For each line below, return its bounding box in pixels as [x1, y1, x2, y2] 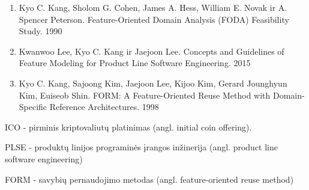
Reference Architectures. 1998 [49, 100, 159, 113]
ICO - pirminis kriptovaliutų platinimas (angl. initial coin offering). [5, 120, 252, 133]
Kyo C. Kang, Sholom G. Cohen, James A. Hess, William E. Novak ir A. [19, 1, 287, 13]
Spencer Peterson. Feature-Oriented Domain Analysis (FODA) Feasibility [19, 13, 289, 25]
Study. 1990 [19, 25, 62, 37]
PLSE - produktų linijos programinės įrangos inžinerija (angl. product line [5, 141, 278, 153]
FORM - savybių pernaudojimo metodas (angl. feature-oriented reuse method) [5, 173, 294, 185]
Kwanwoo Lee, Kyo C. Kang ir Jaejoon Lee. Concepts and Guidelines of [19, 44, 284, 57]
